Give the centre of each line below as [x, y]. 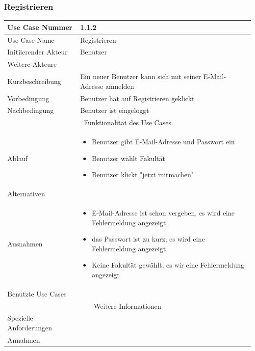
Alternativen [26, 194]
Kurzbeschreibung [34, 81]
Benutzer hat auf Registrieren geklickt [137, 98]
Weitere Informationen [127, 306]
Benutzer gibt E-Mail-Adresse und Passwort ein [163, 142]
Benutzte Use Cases [37, 293]
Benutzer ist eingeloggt [115, 110]
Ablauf [18, 158]
